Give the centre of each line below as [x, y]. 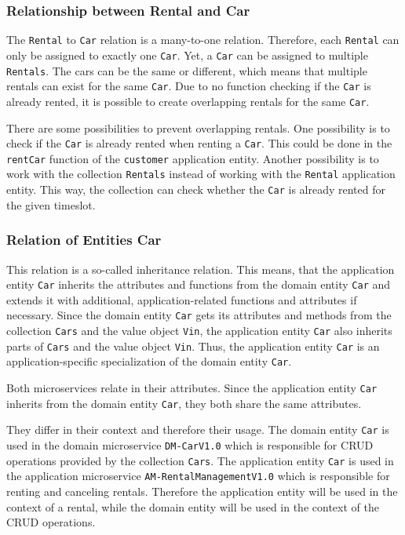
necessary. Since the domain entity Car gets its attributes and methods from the [199, 315]
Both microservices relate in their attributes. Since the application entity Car [192, 388]
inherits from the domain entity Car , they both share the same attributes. [184, 403]
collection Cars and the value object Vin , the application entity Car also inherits [199, 331]
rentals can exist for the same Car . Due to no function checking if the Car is [189, 86]
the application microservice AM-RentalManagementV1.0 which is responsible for [198, 476]
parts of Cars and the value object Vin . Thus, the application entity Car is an [193, 346]
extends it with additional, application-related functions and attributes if [182, 299]
